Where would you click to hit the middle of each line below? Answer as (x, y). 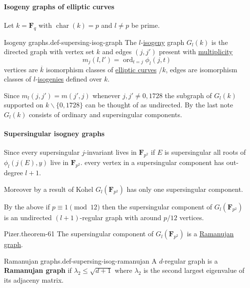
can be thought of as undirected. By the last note (159, 105)
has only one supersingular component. (185, 189)
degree (13, 172)
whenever (106, 95)
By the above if (27, 206)
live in (59, 162)
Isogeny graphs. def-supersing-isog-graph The (70, 42)
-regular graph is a (190, 260)
